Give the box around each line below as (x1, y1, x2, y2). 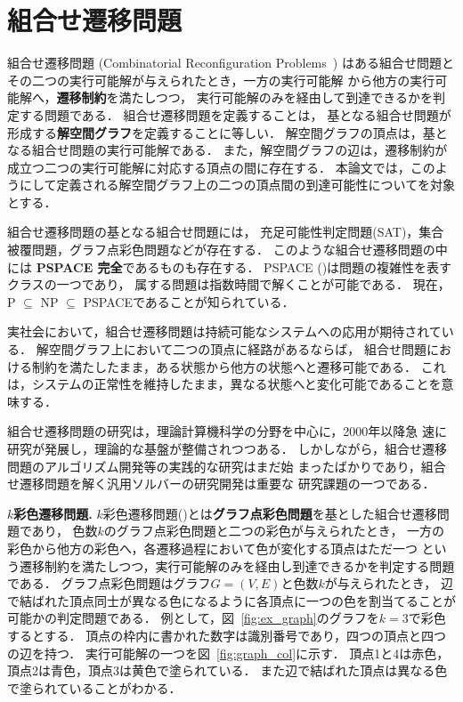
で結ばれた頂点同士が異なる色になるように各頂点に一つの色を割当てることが (7, 591, 456, 609)
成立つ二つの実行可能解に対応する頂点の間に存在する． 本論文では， (7, 157, 410, 176)
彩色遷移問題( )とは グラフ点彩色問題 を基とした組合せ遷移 (102, 504, 437, 522)
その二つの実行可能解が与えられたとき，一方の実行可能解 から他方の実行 (7, 70, 435, 89)
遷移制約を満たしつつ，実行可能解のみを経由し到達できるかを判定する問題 (19, 556, 455, 575)
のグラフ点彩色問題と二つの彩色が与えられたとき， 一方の (103, 521, 445, 540)
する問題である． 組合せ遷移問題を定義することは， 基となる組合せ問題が (19, 105, 451, 124)
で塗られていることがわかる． (7, 678, 182, 697)
